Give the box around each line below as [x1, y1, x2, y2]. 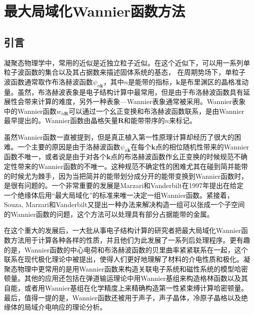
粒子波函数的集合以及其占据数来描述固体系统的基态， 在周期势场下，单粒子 [4, 67, 246, 77]
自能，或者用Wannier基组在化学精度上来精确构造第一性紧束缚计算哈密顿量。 [4, 283, 248, 293]
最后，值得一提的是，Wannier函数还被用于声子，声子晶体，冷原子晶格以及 [4, 292, 241, 302]
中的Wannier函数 [4, 105, 57, 116]
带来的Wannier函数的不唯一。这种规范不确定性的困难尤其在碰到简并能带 [17, 161, 248, 171]
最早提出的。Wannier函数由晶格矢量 [4, 115, 118, 126]
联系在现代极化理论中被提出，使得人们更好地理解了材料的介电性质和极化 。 [4, 254, 243, 264]
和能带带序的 [124, 115, 165, 126]
